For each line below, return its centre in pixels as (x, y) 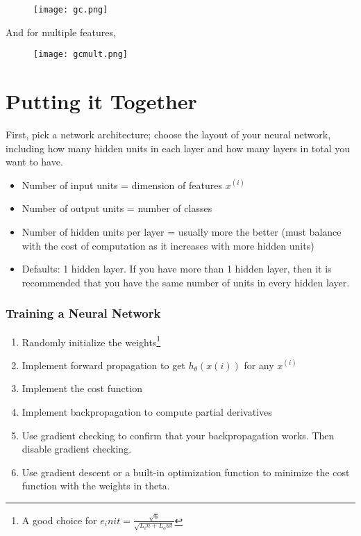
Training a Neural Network (83, 313)
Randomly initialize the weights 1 (91, 341)
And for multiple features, (61, 32)
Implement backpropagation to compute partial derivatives (147, 412)
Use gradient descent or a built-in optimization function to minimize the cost (186, 472)
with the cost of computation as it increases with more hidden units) (168, 245)
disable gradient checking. (77, 449)
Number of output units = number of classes (117, 208)
